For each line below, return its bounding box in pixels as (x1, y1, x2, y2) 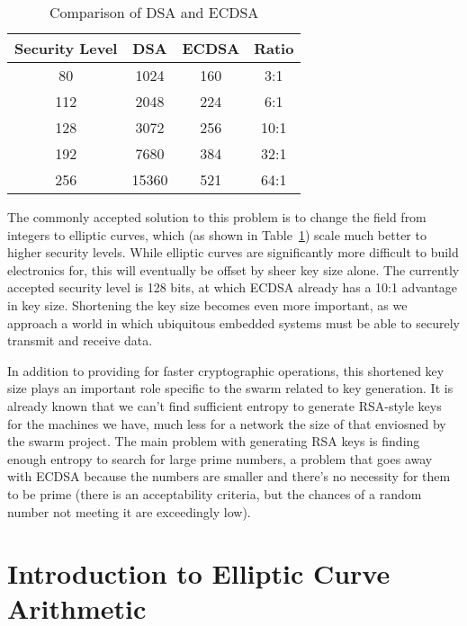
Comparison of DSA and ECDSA (49, 2, 259, 22)
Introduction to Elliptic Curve (7, 555, 391, 592)
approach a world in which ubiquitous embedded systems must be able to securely (7, 313, 461, 332)
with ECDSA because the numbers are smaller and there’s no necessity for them (7, 467, 451, 486)
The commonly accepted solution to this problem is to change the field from (7, 208, 427, 226)
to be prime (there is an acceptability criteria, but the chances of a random (7, 484, 422, 503)
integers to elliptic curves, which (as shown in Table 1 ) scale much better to (7, 225, 427, 244)
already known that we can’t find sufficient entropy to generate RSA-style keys (7, 396, 442, 415)
